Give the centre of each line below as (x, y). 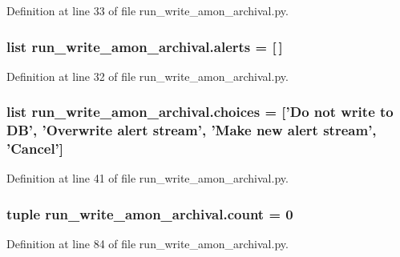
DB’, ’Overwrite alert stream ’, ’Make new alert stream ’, (192, 130)
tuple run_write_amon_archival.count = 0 (150, 213)
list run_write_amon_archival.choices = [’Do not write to (200, 112)
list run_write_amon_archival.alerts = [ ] (145, 46)
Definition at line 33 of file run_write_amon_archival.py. (147, 10)
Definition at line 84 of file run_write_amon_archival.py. (147, 244)
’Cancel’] (35, 149)
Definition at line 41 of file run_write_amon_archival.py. (147, 178)
